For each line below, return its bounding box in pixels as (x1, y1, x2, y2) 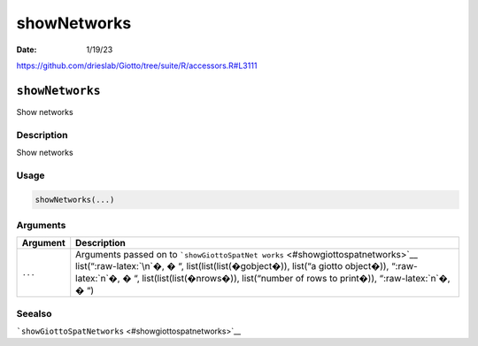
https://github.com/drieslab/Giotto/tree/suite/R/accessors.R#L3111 (16, 60, 258, 71)
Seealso (16, 307, 52, 319)
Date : (16, 44, 37, 55)
